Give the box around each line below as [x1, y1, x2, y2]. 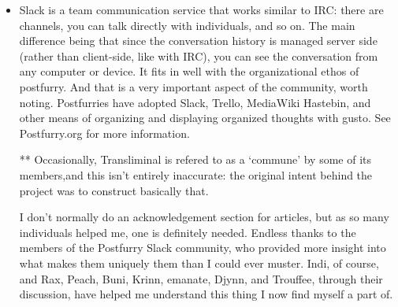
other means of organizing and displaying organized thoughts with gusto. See [19, 109, 391, 126]
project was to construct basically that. [19, 182, 209, 198]
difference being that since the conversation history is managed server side [19, 32, 378, 49]
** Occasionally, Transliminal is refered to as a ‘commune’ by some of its [19, 151, 372, 168]
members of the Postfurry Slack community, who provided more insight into [19, 239, 386, 256]
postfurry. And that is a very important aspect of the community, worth [19, 78, 368, 94]
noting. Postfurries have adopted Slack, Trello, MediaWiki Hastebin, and [19, 94, 371, 110]
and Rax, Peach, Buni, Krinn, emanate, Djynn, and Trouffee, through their [19, 270, 383, 287]
